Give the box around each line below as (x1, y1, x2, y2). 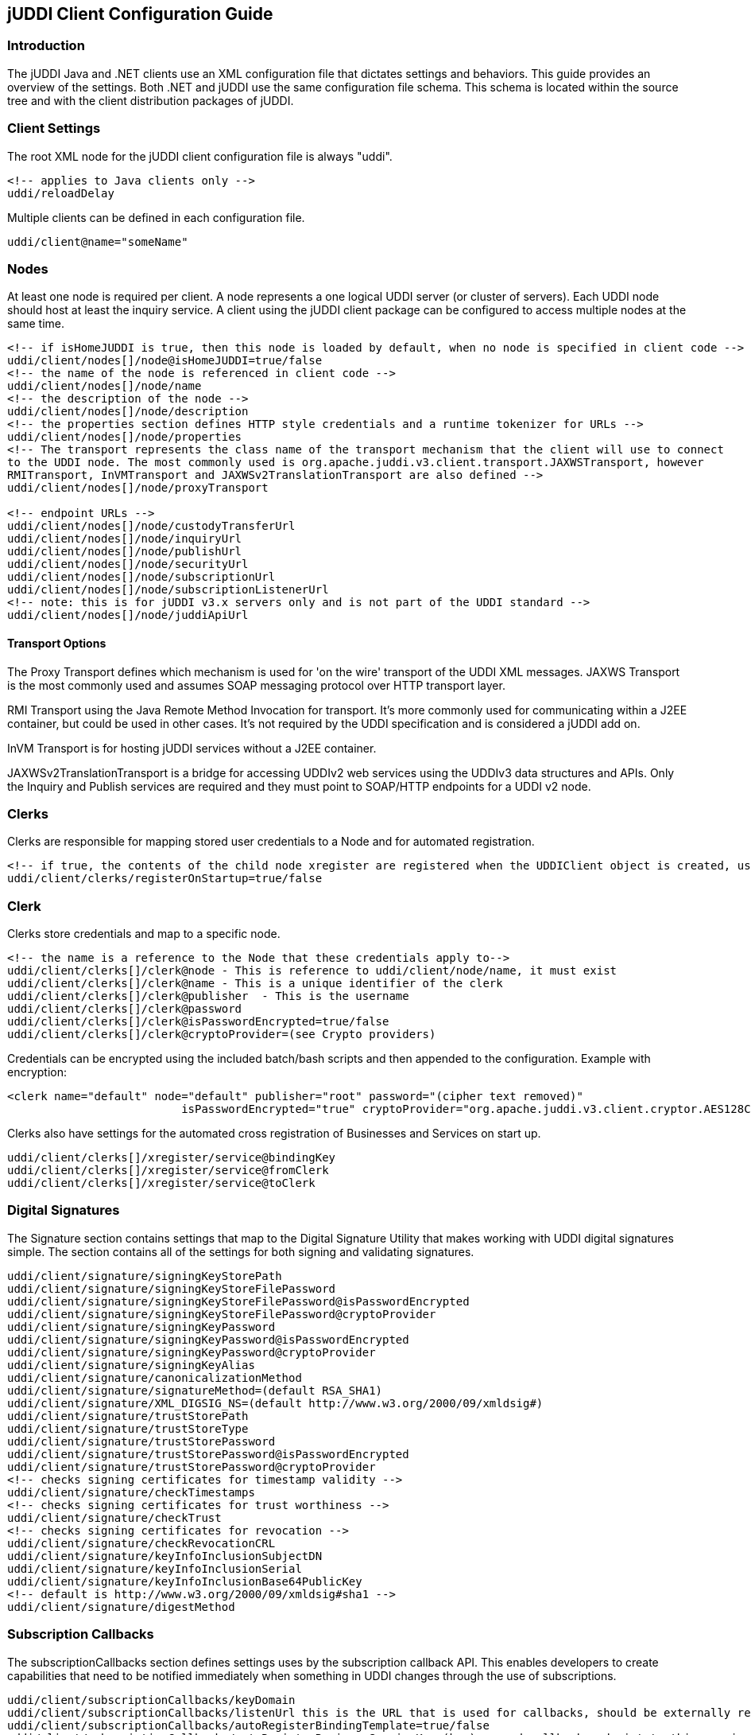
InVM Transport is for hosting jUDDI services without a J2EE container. (7, 741, 377, 755)
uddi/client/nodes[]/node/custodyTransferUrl (7, 519, 296, 533)
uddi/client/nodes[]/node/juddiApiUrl (7, 609, 249, 622)
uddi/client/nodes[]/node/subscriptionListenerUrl (7, 583, 329, 597)
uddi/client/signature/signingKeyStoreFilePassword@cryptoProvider (7, 1307, 436, 1321)
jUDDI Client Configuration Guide (7, 4, 273, 24)
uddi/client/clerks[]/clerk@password (7, 1002, 242, 1016)
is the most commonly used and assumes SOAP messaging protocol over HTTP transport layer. (7, 678, 505, 692)
